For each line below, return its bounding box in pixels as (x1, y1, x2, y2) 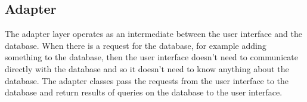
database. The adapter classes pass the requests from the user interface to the (5, 74, 289, 86)
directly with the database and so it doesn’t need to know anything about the (5, 62, 289, 75)
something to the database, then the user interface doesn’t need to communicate (5, 51, 298, 63)
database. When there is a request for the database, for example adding (5, 39, 266, 51)
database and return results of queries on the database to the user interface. (5, 86, 283, 98)
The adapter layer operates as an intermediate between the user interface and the (5, 27, 302, 40)
